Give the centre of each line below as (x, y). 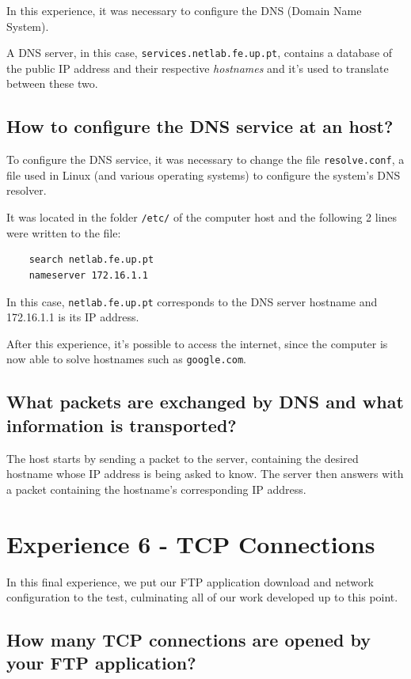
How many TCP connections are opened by (189, 640)
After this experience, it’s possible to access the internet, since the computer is (197, 343)
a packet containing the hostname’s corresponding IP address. (156, 489)
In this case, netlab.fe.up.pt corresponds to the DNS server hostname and (192, 301)
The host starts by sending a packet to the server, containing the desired (183, 458)
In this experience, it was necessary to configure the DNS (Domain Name (184, 10)
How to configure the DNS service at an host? (200, 126)
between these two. (52, 83)
